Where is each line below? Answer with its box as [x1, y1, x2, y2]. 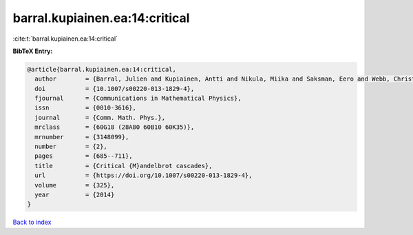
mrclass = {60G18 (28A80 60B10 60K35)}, [34, 123, 195, 131]
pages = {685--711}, [34, 152, 134, 160]
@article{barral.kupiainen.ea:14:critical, [27, 65, 177, 73]
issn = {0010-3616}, [34, 104, 137, 112]
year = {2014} [34, 191, 115, 198]
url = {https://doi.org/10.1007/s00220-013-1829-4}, [34, 172, 253, 179]
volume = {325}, [34, 181, 115, 189]
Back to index [12, 218, 52, 227]
